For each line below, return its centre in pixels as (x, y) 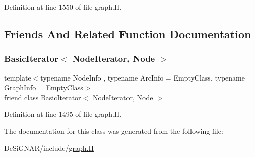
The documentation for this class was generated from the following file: (114, 131)
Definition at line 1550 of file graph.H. (63, 7)
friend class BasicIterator (43, 97)
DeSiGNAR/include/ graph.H (49, 148)
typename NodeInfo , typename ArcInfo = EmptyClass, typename (143, 77)
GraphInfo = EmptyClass (44, 87)
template (18, 77)
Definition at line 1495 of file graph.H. (63, 114)
